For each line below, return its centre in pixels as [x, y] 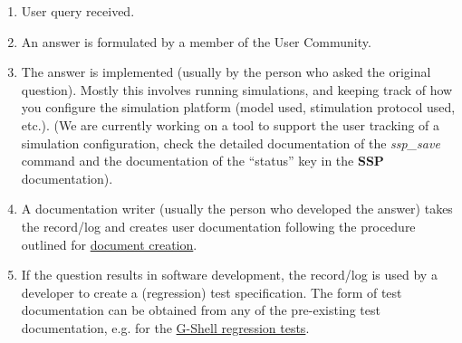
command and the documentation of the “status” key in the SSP [202, 161]
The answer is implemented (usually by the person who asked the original [226, 72]
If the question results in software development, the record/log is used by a [229, 275]
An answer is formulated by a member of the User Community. [196, 41]
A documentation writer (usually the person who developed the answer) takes [237, 209]
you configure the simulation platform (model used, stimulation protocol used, [238, 107]
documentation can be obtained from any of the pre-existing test [201, 310]
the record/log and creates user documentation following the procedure [218, 226]
